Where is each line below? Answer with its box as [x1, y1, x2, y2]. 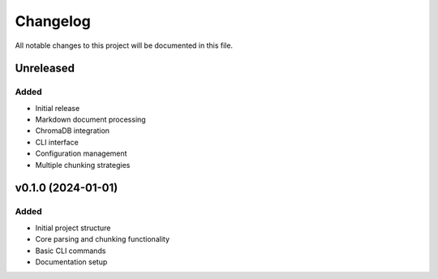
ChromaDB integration [35, 126, 109, 135]
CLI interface [35, 137, 79, 147]
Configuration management [35, 148, 127, 158]
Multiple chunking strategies [35, 160, 131, 170]
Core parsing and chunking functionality [35, 234, 170, 244]
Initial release [35, 103, 80, 113]
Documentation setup [35, 256, 108, 267]
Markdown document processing [35, 114, 146, 125]
